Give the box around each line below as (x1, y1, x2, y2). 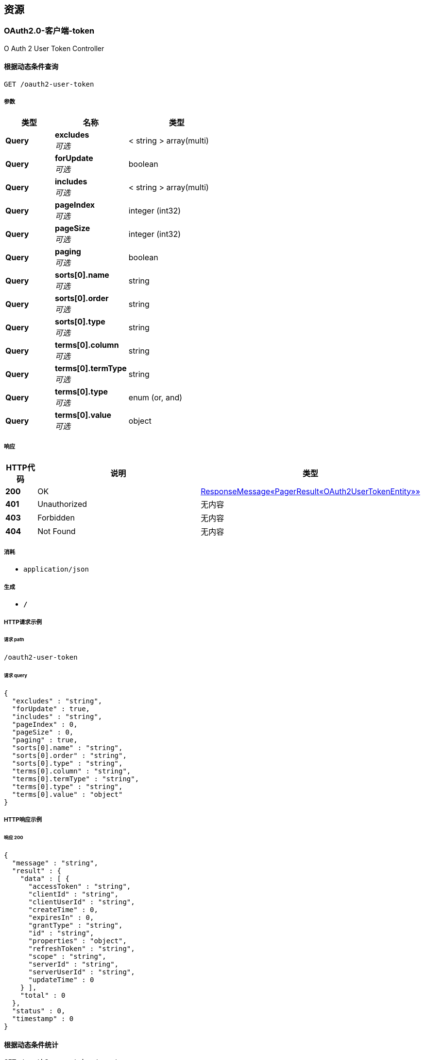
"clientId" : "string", (28, 890, 119, 898)
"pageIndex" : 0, (12, 720, 78, 728)
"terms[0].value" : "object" (12, 790, 123, 798)
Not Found (37, 526, 76, 536)
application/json (23, 565, 89, 574)
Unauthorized (37, 499, 87, 509)
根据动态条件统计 (4, 1040, 58, 1049)
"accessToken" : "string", (28, 882, 131, 890)
